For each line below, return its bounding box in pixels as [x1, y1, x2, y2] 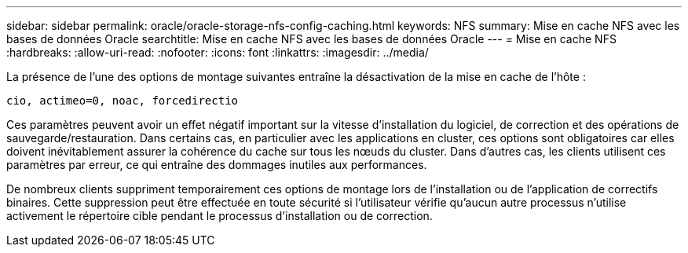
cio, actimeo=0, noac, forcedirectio [6, 94, 239, 107]
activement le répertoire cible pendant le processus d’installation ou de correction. [6, 209, 433, 222]
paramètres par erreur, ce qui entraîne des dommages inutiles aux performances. [6, 158, 427, 171]
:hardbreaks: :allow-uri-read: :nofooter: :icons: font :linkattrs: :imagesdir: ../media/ [6, 46, 429, 59]
